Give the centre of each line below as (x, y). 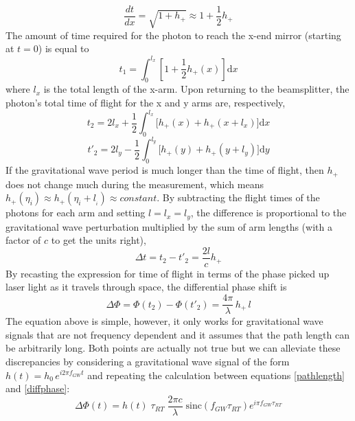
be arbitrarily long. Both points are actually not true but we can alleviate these (173, 348)
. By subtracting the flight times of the (238, 197)
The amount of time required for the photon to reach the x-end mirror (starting (173, 35)
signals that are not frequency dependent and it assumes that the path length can (177, 334)
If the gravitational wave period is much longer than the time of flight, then (165, 170)
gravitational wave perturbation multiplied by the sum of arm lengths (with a (169, 226)
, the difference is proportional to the (268, 213)
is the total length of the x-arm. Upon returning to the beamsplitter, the (196, 89)
